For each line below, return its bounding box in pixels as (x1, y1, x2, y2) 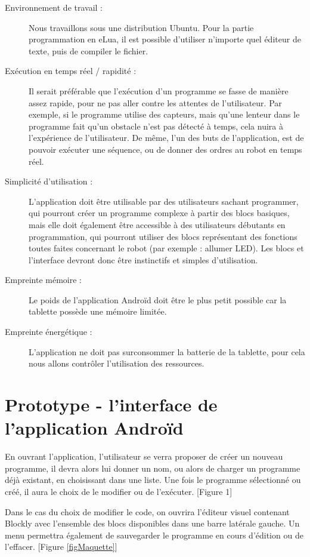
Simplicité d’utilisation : (5, 175, 93, 187)
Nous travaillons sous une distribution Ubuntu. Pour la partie (29, 21, 254, 33)
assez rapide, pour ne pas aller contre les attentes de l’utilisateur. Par (29, 96, 282, 109)
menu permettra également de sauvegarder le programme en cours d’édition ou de (5, 528, 303, 541)
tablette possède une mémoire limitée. (29, 305, 167, 318)
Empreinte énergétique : (5, 325, 92, 338)
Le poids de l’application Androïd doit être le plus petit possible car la (29, 293, 287, 306)
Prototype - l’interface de (5, 392, 218, 417)
